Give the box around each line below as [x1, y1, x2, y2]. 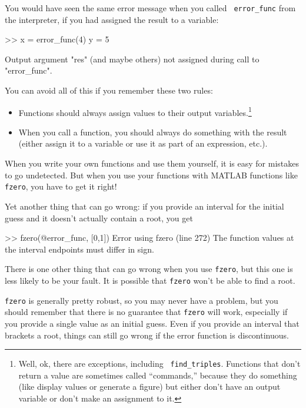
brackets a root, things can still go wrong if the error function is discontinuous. [5, 329, 289, 341]
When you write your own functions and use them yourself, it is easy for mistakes [5, 157, 300, 170]
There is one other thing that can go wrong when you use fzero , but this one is [5, 263, 293, 275]
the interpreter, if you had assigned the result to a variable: [5, 13, 219, 25]
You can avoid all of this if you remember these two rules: [5, 84, 213, 97]
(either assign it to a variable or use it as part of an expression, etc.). [18, 137, 268, 150]
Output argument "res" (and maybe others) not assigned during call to [5, 52, 260, 65]
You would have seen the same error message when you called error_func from [5, 2, 296, 14]
